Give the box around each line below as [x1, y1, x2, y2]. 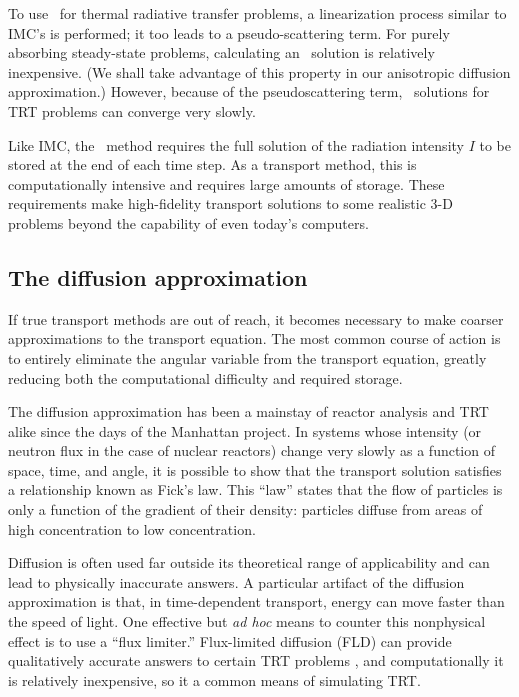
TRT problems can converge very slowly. [8, 100, 256, 121]
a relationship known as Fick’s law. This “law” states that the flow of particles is [8, 479, 503, 500]
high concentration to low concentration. [8, 518, 256, 539]
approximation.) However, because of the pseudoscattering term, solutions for [8, 81, 490, 102]
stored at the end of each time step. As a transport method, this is [8, 154, 417, 175]
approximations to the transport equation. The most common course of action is [8, 328, 501, 349]
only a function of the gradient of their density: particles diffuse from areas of [8, 499, 483, 520]
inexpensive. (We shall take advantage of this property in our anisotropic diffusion [8, 61, 511, 82]
